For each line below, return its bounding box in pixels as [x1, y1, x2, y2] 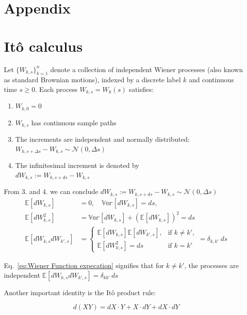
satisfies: [129, 84, 154, 94]
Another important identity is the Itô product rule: [4, 287, 156, 297]
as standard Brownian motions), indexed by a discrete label [4, 75, 181, 85]
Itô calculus [4, 36, 83, 56]
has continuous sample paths [31, 117, 116, 127]
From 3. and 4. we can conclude [4, 186, 99, 196]
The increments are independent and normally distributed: [15, 134, 190, 144]
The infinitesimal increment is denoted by [15, 160, 139, 170]
